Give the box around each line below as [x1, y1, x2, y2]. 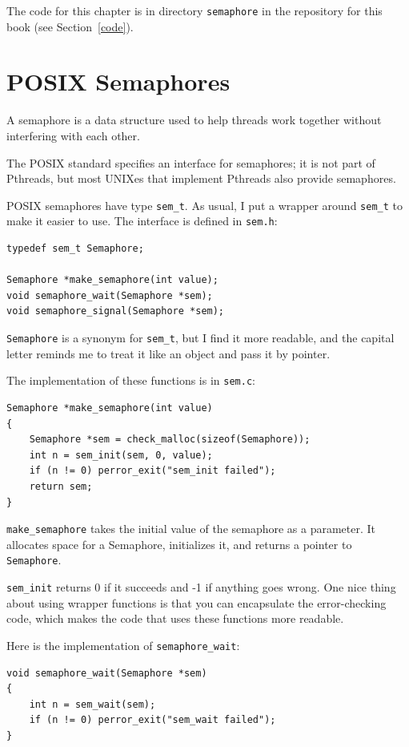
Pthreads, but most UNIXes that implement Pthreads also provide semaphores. [6, 170, 396, 187]
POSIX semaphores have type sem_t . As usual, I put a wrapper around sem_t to [6, 196, 403, 213]
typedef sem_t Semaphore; [6, 243, 144, 255]
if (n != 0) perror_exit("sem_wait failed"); [29, 714, 276, 726]
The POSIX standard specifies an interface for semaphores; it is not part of [6, 154, 375, 171]
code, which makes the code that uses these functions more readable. [6, 610, 344, 627]
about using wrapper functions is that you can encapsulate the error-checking [6, 594, 387, 611]
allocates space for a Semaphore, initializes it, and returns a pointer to [6, 535, 352, 552]
